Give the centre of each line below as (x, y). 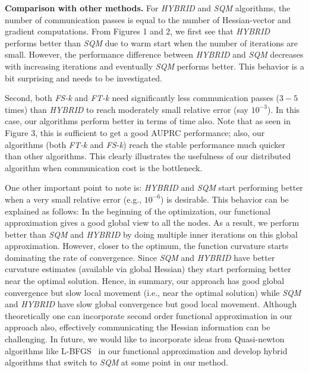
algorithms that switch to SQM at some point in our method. (117, 362)
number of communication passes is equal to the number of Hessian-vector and (148, 19)
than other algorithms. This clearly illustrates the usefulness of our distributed (148, 156)
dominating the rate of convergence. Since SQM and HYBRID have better (140, 257)
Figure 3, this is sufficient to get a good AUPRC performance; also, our (135, 132)
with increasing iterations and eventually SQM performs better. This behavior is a (154, 66)
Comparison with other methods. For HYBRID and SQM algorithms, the (148, 8)
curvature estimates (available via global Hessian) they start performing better (148, 269)
